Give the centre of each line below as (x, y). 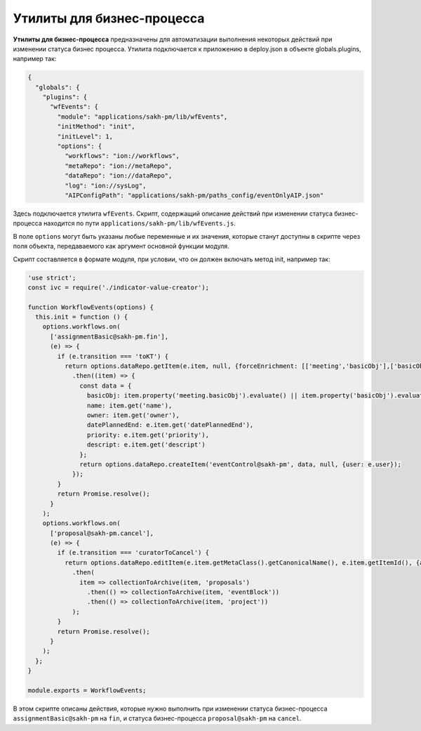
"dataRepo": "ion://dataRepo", (118, 176)
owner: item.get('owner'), (133, 415)
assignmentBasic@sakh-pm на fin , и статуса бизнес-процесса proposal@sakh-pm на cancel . (157, 718)
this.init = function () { (82, 317)
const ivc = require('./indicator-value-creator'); (119, 287)
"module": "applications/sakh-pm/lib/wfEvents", (142, 117)
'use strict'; (52, 278)
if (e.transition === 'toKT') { (113, 356)
